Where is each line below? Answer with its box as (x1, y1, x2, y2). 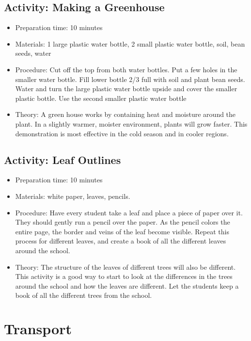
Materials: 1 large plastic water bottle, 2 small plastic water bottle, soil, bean (15, 38, 245, 49)
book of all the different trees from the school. (15, 290, 152, 300)
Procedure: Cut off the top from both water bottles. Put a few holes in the (15, 64, 237, 74)
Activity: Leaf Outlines (4, 152, 121, 167)
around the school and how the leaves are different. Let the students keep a (15, 280, 239, 291)
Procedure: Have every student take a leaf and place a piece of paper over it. (15, 207, 243, 217)
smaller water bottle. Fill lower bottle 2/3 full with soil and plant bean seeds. (15, 74, 245, 84)
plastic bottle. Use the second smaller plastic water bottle (15, 93, 187, 103)
